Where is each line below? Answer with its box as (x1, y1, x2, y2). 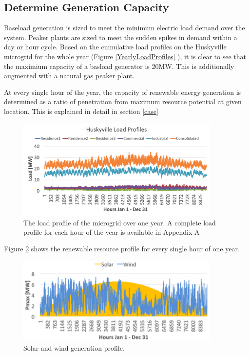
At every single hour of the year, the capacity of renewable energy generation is (4, 87, 241, 97)
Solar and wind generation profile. (23, 342, 125, 353)
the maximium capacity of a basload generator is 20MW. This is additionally (4, 61, 234, 71)
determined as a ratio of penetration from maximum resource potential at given (4, 96, 242, 107)
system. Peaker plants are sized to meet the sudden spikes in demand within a (4, 32, 237, 42)
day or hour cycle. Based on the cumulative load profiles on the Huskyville (4, 42, 227, 52)
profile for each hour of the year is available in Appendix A (23, 227, 200, 237)
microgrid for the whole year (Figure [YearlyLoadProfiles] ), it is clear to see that (4, 51, 246, 61)
